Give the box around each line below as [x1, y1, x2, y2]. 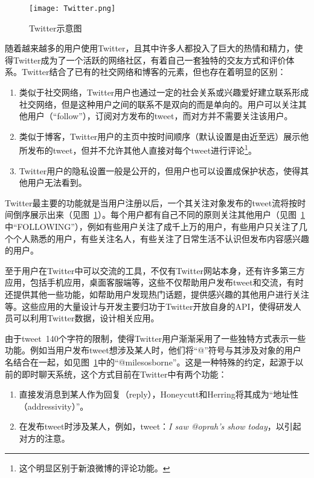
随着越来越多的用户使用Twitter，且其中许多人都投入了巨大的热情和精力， [5, 42, 295, 54]
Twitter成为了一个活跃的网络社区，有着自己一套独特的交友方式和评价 [13, 53, 286, 66]
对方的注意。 [19, 431, 70, 444]
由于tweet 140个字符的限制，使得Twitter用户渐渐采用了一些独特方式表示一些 [5, 332, 306, 344]
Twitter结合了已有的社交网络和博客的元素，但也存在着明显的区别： [21, 65, 286, 78]
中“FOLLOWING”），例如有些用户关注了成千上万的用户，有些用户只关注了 [5, 220, 299, 233]
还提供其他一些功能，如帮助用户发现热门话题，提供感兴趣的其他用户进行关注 [5, 288, 309, 300]
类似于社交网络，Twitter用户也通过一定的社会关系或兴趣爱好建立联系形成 [19, 86, 309, 99]
